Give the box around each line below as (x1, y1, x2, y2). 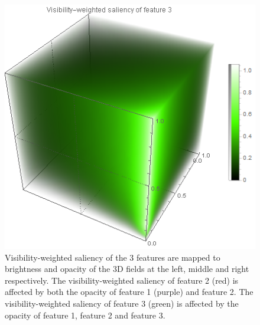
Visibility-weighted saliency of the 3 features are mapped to (5, 251, 220, 263)
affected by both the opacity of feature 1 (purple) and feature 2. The (5, 285, 253, 298)
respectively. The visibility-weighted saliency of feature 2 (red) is (5, 274, 239, 286)
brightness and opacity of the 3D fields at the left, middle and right (5, 262, 249, 275)
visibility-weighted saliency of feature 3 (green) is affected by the (5, 297, 239, 310)
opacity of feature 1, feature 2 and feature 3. (5, 308, 165, 321)
